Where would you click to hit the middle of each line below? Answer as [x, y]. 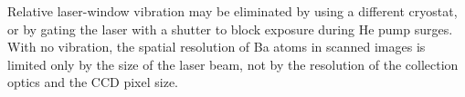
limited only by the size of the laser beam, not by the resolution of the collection [233, 64]
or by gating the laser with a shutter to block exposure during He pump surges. [230, 29]
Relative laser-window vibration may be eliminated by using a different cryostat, [232, 11]
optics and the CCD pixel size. [93, 82]
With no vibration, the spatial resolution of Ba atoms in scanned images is [217, 47]
